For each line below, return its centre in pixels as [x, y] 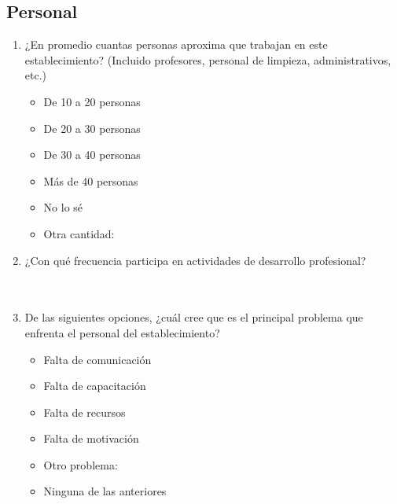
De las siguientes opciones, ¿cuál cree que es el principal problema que [194, 317]
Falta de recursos [85, 412]
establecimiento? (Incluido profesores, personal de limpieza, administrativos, [208, 59]
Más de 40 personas [91, 180]
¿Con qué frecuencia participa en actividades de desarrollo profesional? [195, 260]
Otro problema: [81, 464]
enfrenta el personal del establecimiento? [122, 332]
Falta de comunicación [97, 359]
